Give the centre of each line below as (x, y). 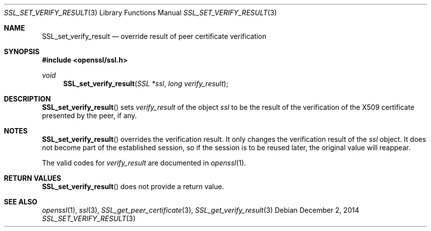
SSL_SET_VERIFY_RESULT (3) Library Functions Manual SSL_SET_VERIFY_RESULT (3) (140, 13)
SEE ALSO (21, 202)
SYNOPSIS (22, 51)
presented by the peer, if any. (90, 115)
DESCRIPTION (28, 99)
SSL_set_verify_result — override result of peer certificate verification (154, 36)
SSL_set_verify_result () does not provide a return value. (133, 186)
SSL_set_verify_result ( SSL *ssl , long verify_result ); (146, 83)
